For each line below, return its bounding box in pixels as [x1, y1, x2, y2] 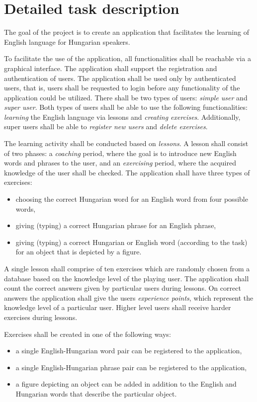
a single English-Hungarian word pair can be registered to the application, [15, 345, 242, 356]
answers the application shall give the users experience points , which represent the [4, 292, 254, 303]
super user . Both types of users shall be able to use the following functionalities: [4, 102, 248, 112]
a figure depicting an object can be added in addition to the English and [15, 379, 237, 389]
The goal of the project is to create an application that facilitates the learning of [4, 27, 249, 37]
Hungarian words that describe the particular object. [15, 388, 177, 399]
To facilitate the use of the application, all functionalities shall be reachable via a [4, 53, 251, 64]
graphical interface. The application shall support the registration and [4, 63, 217, 73]
